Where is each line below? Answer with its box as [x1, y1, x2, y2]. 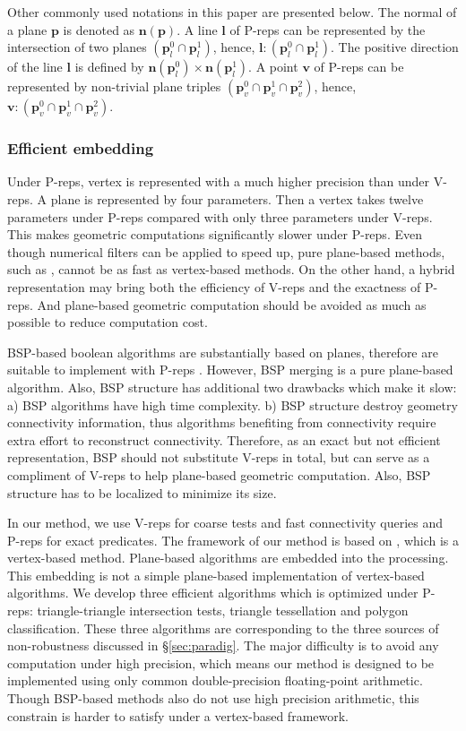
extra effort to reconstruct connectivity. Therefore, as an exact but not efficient [7, 430, 441, 449]
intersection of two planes [7, 38, 147, 56]
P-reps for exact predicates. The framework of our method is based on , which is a [7, 530, 460, 549]
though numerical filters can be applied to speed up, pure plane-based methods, [7, 242, 445, 261]
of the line [7, 57, 63, 76]
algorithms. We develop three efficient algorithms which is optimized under [7, 583, 419, 602]
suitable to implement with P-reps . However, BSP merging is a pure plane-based [7, 360, 453, 379]
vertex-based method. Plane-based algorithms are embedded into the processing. [7, 548, 449, 567]
